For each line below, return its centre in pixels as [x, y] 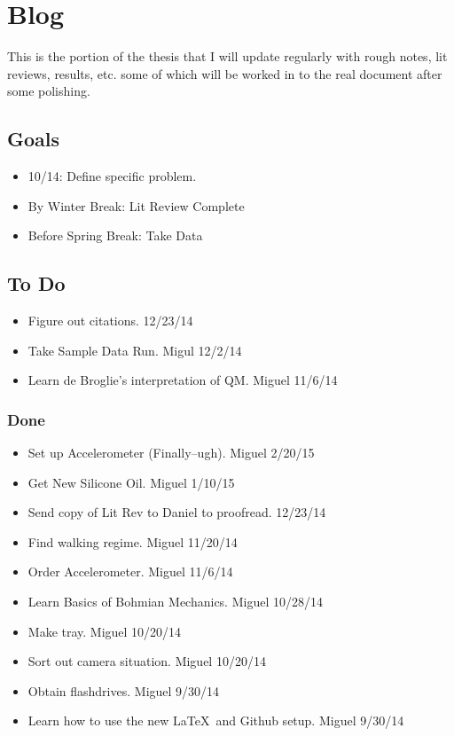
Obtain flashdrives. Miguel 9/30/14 [124, 690]
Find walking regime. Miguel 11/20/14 [133, 541]
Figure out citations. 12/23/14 [110, 321]
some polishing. [49, 91]
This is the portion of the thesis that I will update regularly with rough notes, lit [227, 56]
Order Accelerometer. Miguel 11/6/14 [130, 572]
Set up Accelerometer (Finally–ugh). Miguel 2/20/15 [171, 453]
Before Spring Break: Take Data [115, 235]
